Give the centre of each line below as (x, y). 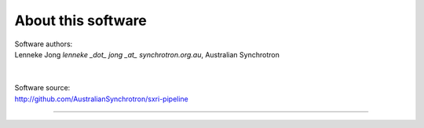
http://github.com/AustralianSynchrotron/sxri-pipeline (101, 99)
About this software (80, 20)
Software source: (42, 88)
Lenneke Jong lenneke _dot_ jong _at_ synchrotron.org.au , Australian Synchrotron (147, 54)
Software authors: (44, 44)
